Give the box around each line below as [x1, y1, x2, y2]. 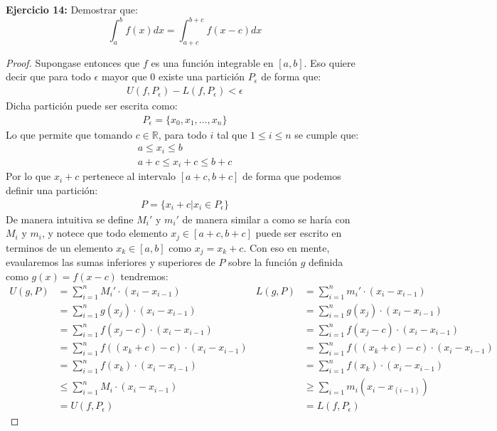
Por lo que [6, 169, 51, 183]
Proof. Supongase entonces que [6, 55, 140, 70]
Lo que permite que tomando [6, 127, 132, 142]
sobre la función [228, 255, 298, 270]
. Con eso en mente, [243, 240, 330, 255]
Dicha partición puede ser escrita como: [6, 98, 178, 113]
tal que [217, 127, 247, 142]
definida [309, 255, 343, 270]
